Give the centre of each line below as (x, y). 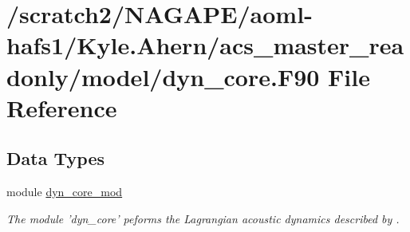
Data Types (55, 158)
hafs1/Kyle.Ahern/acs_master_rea (205, 45)
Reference (62, 107)
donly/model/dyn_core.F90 (163, 76)
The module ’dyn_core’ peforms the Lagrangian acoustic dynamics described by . (203, 218)
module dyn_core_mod (65, 192)
